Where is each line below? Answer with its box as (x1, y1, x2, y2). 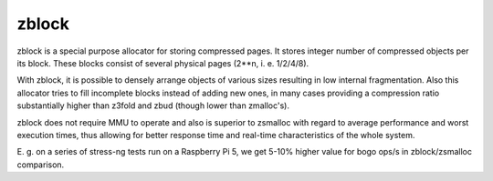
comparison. (16, 159, 65, 170)
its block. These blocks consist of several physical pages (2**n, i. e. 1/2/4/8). (16, 57, 309, 68)
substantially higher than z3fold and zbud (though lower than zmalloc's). (16, 100, 289, 111)
